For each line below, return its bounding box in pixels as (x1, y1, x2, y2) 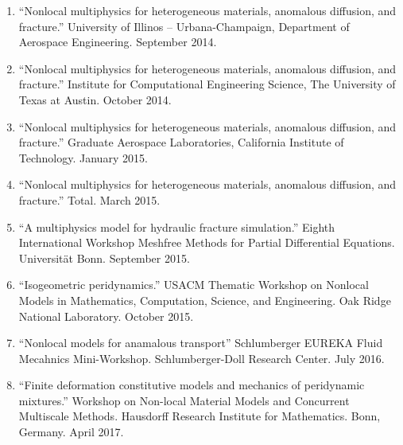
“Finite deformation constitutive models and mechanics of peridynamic (18, 377, 365, 393)
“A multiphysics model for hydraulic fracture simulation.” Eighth (18, 218, 335, 235)
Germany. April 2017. (18, 424, 124, 440)
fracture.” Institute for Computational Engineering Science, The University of (18, 76, 396, 92)
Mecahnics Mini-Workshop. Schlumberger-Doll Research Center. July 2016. (18, 349, 385, 366)
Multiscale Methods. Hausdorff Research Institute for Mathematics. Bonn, (18, 408, 381, 424)
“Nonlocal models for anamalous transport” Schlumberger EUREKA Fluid (18, 334, 383, 351)
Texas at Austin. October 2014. (18, 91, 172, 107)
